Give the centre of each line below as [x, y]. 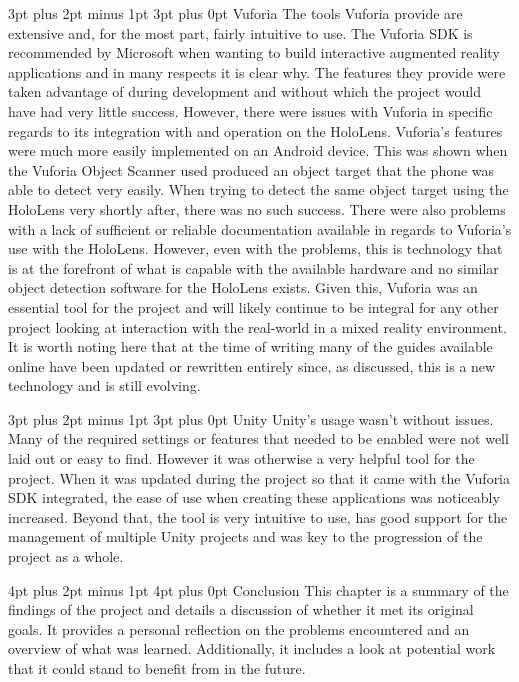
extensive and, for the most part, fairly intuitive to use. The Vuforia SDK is [240, 32]
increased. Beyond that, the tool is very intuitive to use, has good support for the [258, 516]
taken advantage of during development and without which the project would [245, 91]
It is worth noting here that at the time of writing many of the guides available [250, 346]
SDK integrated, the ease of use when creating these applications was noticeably [254, 497]
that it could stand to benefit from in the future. [157, 668]
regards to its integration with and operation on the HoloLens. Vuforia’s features [255, 130]
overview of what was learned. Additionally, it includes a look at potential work [252, 648]
